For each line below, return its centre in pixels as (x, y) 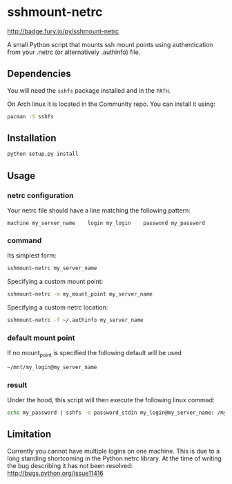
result (17, 385)
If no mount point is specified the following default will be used (94, 354)
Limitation (29, 434)
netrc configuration (40, 195)
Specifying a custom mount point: (55, 282)
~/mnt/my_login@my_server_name (52, 368)
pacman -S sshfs (30, 116)
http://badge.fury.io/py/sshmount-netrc (63, 31)
